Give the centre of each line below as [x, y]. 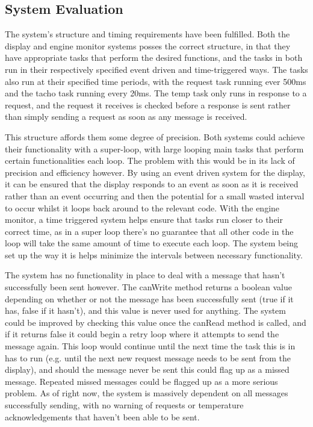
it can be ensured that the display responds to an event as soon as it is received [152, 184]
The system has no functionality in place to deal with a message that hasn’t [145, 275]
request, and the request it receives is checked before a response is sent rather [148, 104]
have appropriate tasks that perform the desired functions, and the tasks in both [154, 58]
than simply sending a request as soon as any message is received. [126, 117]
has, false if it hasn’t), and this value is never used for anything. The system [145, 310]
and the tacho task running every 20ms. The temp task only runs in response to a [156, 93]
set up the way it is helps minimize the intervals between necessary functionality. [154, 254]
